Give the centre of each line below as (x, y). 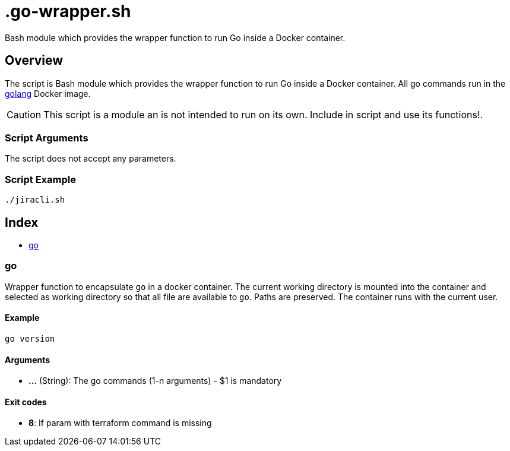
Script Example (40, 179)
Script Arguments (47, 138)
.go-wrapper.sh (68, 11)
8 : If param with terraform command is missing (120, 423)
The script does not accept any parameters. (91, 159)
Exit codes (26, 402)
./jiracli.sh (35, 200)
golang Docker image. (48, 93)
